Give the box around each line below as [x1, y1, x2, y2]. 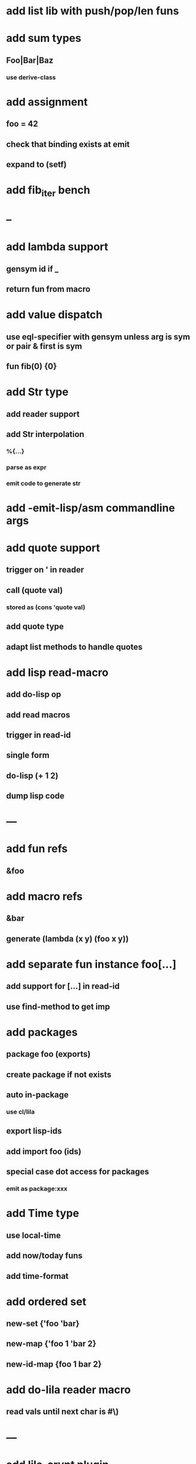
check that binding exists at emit [6, 139, 130, 149]
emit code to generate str [6, 479, 81, 487]
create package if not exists [6, 1069, 112, 1079]
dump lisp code [6, 791, 65, 801]
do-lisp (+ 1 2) [6, 770, 58, 780]
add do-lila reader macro [6, 1383, 131, 1397]
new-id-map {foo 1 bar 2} [6, 1359, 102, 1369]
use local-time [6, 1230, 61, 1240]
